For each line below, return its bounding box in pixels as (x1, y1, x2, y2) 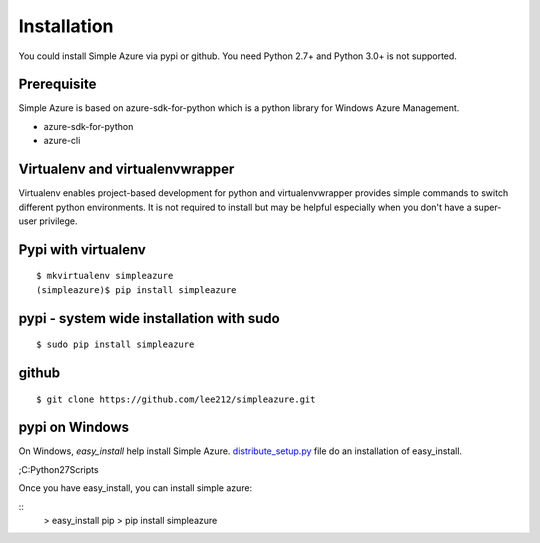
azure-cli (43, 135, 81, 147)
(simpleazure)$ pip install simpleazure (36, 284, 237, 295)
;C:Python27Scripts (18, 463, 99, 475)
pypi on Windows (18, 419, 130, 436)
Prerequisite (18, 76, 97, 93)
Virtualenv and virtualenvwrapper (18, 161, 235, 178)
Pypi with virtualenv (18, 241, 147, 258)
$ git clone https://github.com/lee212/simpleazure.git (36, 393, 316, 405)
